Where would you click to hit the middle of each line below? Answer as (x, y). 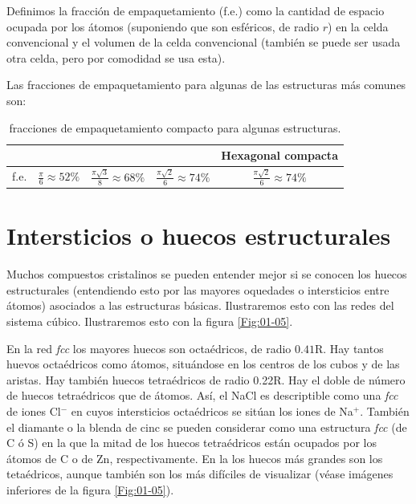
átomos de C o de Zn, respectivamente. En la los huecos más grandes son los (195, 458)
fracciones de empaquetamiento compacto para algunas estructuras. (175, 127)
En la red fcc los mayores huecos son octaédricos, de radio (149, 348)
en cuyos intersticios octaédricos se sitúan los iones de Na (212, 411)
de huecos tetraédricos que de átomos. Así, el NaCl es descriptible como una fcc (202, 395)
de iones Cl (34, 411)
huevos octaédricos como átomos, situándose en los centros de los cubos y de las (203, 364)
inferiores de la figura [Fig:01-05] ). (90, 489)
